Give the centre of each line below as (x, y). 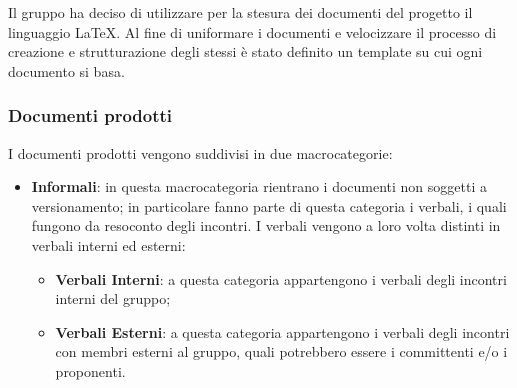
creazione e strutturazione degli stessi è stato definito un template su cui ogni (245, 51)
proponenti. (90, 370)
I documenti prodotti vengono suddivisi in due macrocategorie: (200, 152)
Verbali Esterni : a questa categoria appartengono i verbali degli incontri (282, 331)
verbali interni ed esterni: (108, 244)
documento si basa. (66, 70)
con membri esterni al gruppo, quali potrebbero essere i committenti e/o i (281, 351)
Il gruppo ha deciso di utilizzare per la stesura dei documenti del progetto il (240, 12)
